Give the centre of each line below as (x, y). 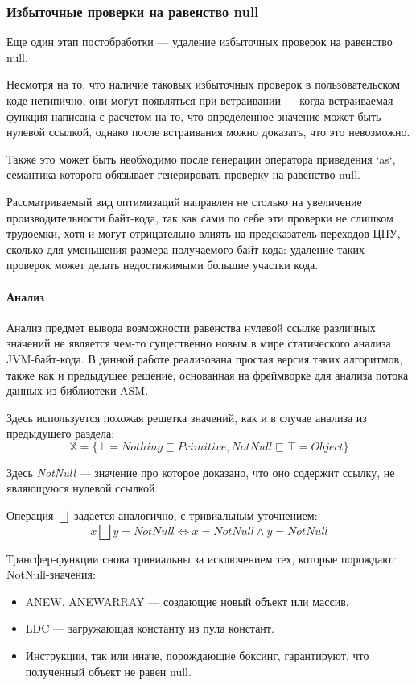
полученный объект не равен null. (108, 671)
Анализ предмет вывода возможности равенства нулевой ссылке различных (191, 327)
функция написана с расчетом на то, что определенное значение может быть (194, 116)
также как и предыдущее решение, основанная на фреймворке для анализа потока (208, 374)
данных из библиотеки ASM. (78, 390)
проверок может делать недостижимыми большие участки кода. (163, 265)
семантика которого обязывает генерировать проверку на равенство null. (183, 174)
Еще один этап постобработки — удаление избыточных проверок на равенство (200, 42)
